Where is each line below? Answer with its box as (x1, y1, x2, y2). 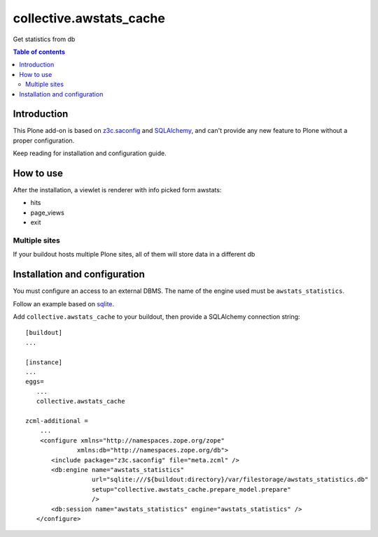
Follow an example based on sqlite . (13, 299, 115, 308)
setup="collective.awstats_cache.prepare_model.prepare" (91, 485, 291, 493)
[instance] (25, 358, 63, 366)
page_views (30, 208, 64, 217)
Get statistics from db (13, 35, 76, 43)
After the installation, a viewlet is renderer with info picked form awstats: (13, 186, 222, 194)
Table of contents (13, 48, 66, 56)
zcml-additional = (25, 417, 89, 424)
